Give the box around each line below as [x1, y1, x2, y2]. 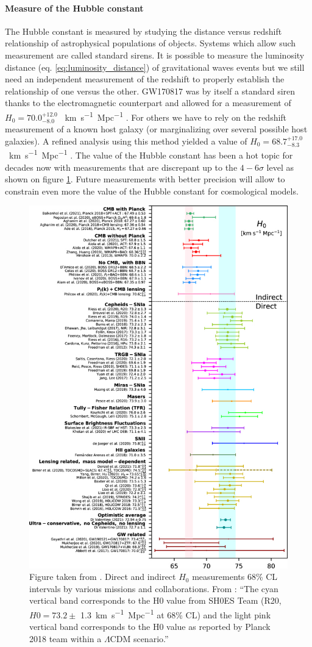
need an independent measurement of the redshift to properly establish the [5, 73, 285, 85]
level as [266, 160, 294, 173]
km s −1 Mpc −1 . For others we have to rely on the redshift [65, 109, 287, 123]
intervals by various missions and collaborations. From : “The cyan [29, 582, 278, 595]
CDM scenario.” [110, 632, 169, 645]
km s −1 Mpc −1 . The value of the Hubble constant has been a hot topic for [9, 147, 293, 162]
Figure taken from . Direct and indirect [29, 570, 176, 583]
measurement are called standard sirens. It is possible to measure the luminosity [5, 48, 305, 61]
